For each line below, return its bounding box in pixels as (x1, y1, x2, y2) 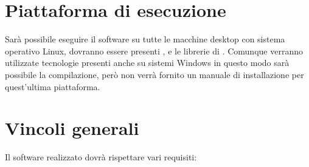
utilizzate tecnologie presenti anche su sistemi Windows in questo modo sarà (5, 56, 290, 69)
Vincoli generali (5, 116, 139, 140)
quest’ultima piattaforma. (5, 80, 100, 93)
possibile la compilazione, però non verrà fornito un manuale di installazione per (5, 68, 304, 80)
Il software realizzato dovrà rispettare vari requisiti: (5, 151, 197, 163)
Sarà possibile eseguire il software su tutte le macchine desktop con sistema (5, 33, 285, 45)
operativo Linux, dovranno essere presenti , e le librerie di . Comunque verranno (5, 44, 303, 57)
